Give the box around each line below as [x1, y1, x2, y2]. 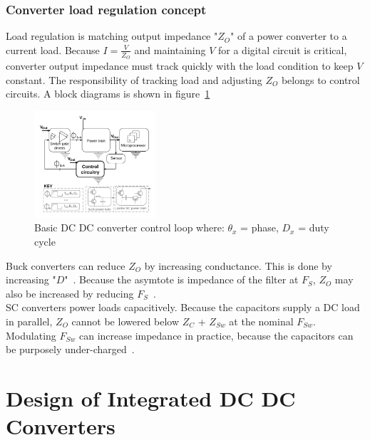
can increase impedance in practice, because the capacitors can [78, 328, 354, 342]
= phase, [240, 220, 279, 235]
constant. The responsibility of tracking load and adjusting [6, 72, 262, 87]
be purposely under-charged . [6, 342, 135, 357]
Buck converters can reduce [6, 258, 125, 273]
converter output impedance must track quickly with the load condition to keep [6, 58, 354, 73]
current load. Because [6, 42, 100, 57]
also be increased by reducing [6, 286, 134, 300]
